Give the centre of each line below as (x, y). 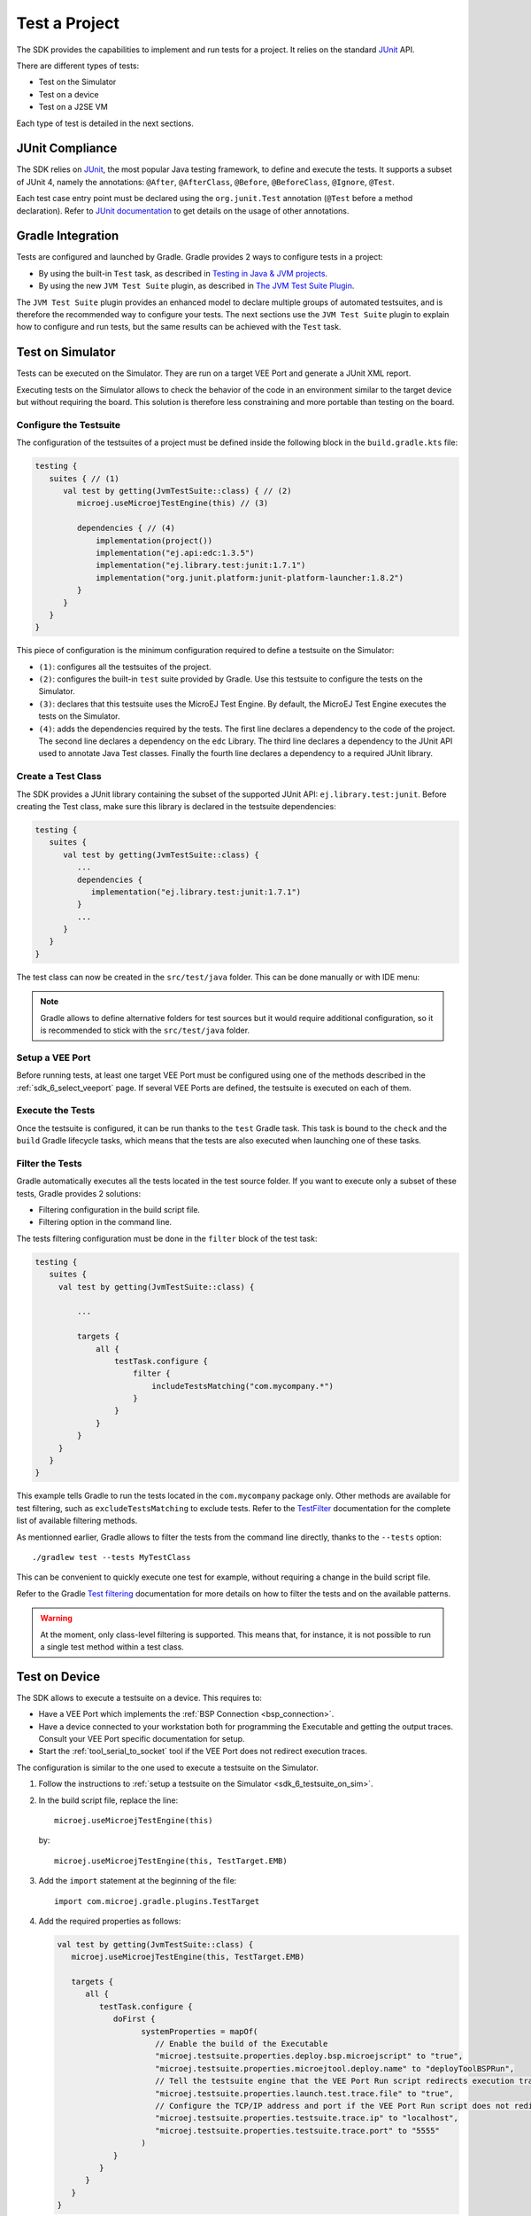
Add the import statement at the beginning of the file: (138, 1881)
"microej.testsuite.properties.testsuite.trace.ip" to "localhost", (307, 2118)
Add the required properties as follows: (110, 1921)
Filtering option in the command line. (105, 1222)
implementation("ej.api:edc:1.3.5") (175, 553)
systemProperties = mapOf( (200, 2031)
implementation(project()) (154, 540)
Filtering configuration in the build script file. (119, 1209)
